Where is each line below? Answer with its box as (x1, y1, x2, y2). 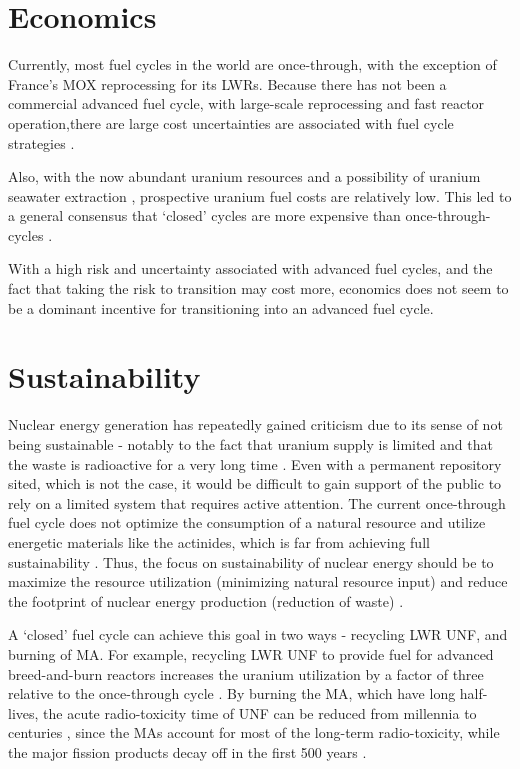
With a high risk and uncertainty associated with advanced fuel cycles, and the (8, 258, 493, 279)
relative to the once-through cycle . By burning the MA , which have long (8, 683, 456, 704)
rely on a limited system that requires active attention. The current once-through (8, 492, 506, 513)
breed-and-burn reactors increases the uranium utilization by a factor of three (8, 663, 484, 684)
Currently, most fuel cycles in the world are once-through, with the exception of (8, 54, 497, 75)
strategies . (8, 132, 75, 153)
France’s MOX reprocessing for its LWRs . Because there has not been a (8, 73, 447, 94)
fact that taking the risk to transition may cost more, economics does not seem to (8, 278, 509, 299)
